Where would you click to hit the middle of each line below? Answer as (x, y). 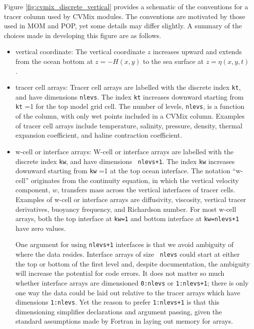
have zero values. (41, 228)
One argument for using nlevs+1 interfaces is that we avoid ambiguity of (125, 244)
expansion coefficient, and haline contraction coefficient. (99, 135)
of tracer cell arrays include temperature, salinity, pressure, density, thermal (129, 125)
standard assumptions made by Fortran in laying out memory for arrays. (124, 321)
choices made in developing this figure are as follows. (83, 35)
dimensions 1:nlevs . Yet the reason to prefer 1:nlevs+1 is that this (117, 302)
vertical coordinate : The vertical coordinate (80, 51)
